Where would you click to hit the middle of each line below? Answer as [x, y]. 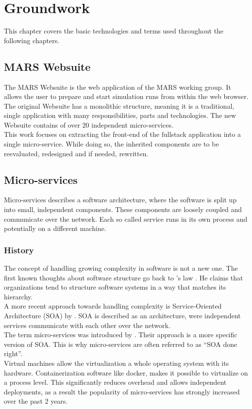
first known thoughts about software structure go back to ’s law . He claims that [124, 277]
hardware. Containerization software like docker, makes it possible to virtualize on [126, 372]
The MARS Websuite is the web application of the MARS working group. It [118, 87]
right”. [13, 353]
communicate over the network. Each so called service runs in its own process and [126, 219]
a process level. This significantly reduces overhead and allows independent [115, 382]
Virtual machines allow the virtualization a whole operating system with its [117, 363]
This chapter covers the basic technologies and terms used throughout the [114, 31]
